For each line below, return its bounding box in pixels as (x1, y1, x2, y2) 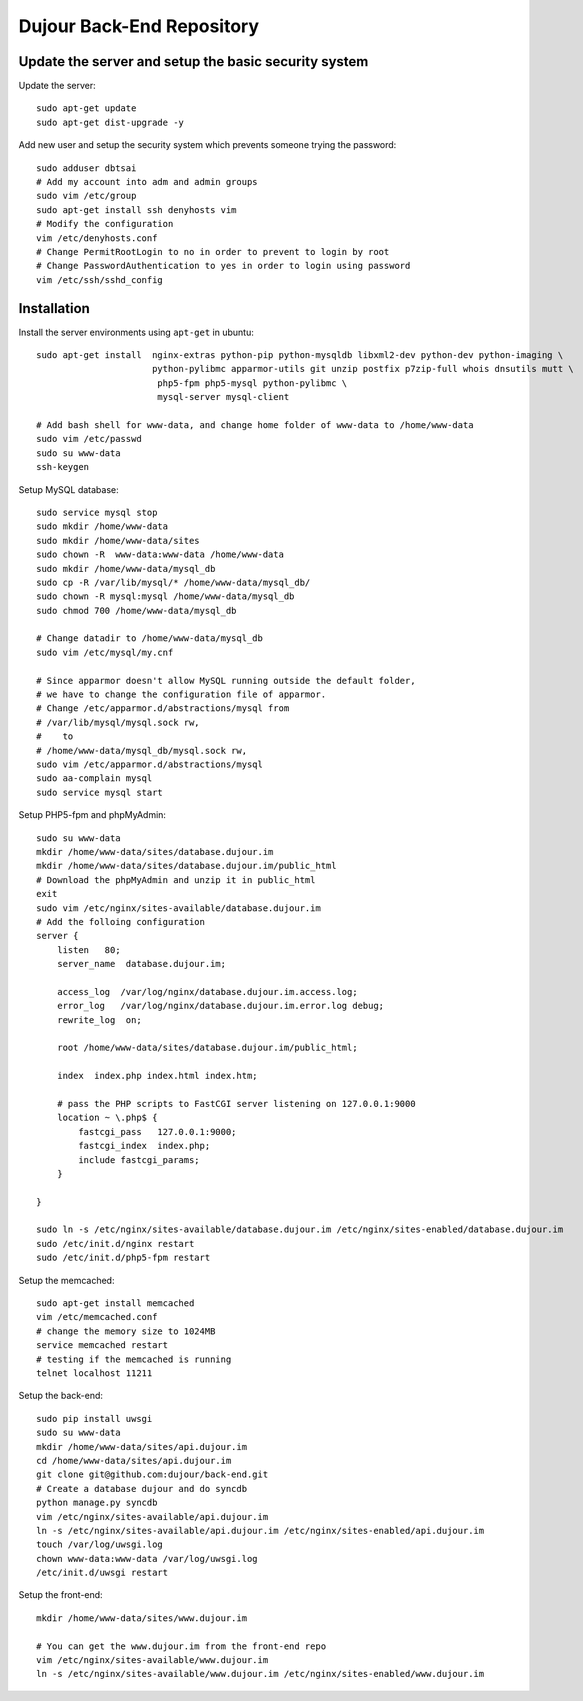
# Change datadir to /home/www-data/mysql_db (36, 633, 264, 644)
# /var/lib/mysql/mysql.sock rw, (36, 716, 200, 728)
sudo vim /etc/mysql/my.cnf (36, 646, 174, 658)
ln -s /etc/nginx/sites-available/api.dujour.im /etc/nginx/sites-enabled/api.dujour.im (36, 1525, 485, 1536)
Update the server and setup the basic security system (18, 53, 369, 70)
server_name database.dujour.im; (56, 958, 227, 970)
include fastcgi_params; (78, 1154, 200, 1165)
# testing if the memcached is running (36, 1353, 232, 1365)
